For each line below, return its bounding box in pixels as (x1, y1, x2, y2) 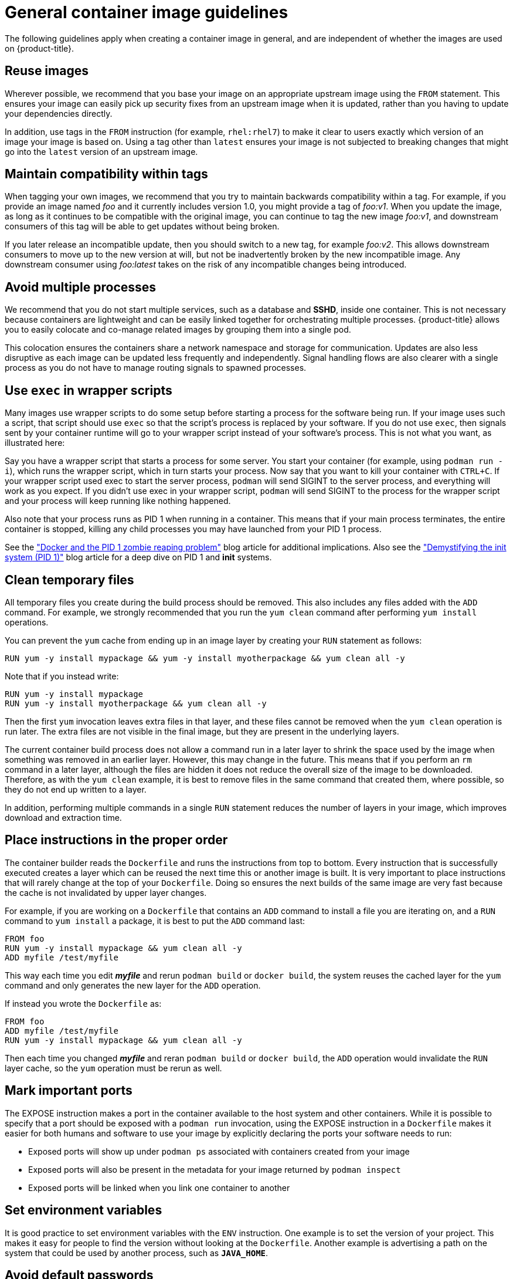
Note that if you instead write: (5, 671, 119, 681)
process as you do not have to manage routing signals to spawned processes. (5, 363, 307, 373)
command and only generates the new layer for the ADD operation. (5, 980, 261, 990)
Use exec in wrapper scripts (5, 383, 172, 398)
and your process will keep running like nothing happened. (5, 496, 231, 506)
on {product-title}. (5, 43, 74, 53)
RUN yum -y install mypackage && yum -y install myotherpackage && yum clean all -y (5, 653, 405, 663)
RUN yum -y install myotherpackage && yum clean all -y (5, 698, 267, 708)
